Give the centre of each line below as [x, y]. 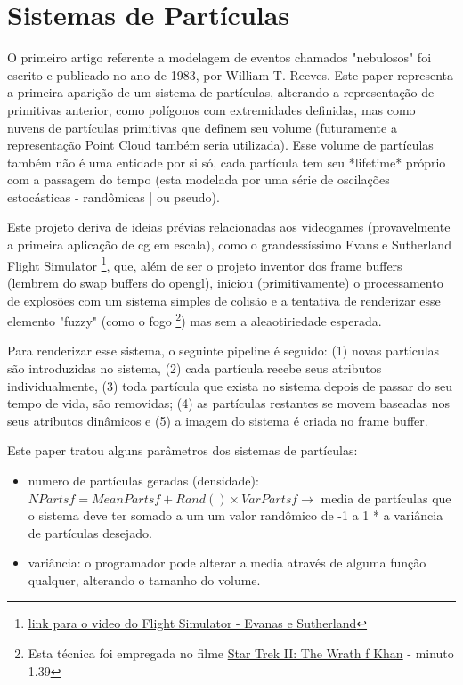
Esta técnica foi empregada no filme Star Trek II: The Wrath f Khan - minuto [241, 653]
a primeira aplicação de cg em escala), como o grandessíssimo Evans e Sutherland [229, 245]
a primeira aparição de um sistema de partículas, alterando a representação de [221, 92]
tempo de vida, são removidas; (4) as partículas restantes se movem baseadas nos [229, 403]
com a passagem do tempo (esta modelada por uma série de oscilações [199, 179]
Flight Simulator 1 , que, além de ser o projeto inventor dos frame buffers [205, 264]
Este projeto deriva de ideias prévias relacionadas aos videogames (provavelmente [229, 227]
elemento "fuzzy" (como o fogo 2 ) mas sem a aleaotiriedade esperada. [195, 319]
